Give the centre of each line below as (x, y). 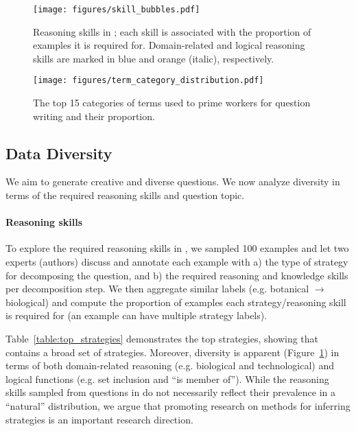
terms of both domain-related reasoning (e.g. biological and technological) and (170, 365)
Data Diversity (59, 153)
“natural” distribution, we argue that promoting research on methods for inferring (178, 406)
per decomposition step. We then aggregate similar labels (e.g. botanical (157, 289)
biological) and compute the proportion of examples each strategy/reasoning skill (176, 302)
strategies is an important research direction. (99, 419)
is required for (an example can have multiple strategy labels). (137, 315)
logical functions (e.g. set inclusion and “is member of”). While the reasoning (167, 378)
